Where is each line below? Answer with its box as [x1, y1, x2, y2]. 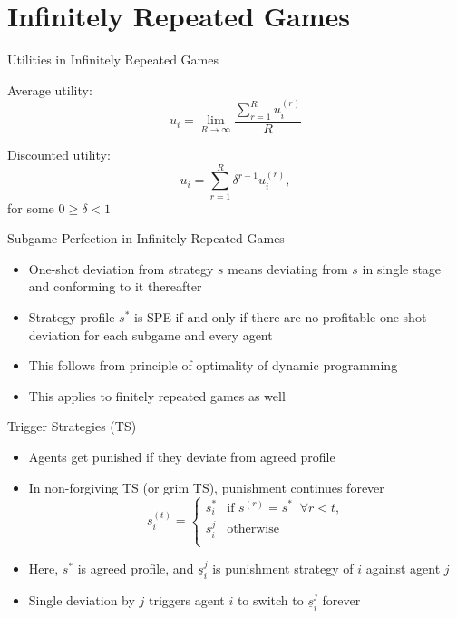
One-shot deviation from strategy [28, 259, 214, 278]
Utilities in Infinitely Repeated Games [7, 50, 219, 69]
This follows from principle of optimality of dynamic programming [28, 356, 398, 375]
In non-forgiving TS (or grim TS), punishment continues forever [28, 477, 384, 496]
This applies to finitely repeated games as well [28, 386, 286, 405]
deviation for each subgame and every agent [28, 325, 273, 344]
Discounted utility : [7, 144, 111, 163]
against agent [365, 558, 441, 577]
